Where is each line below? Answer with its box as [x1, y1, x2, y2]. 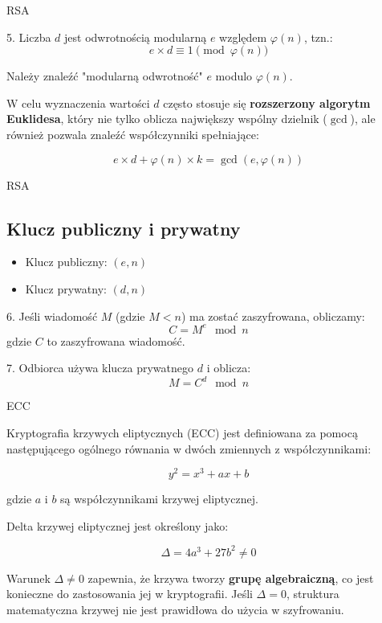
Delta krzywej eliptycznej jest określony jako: [6, 517, 229, 534]
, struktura [286, 585, 339, 602]
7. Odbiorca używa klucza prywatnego [6, 359, 194, 376]
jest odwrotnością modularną [64, 28, 207, 45]
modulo [215, 68, 253, 84]
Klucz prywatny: [25, 280, 107, 297]
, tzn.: [303, 28, 333, 45]
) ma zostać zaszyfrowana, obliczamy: [181, 307, 365, 324]
